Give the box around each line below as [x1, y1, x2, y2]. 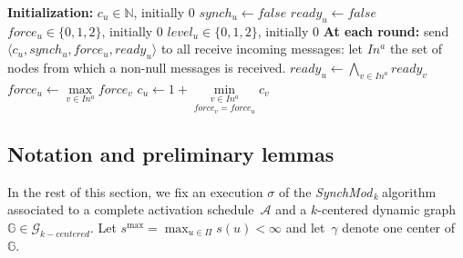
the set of [389, 39, 443, 58]
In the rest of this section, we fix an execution [7, 182, 263, 201]
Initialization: [7, 3, 94, 21]
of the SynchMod [278, 182, 373, 201]
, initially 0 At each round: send [257, 21, 449, 40]
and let [285, 217, 325, 236]
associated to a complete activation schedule [7, 200, 254, 219]
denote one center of [342, 217, 456, 236]
